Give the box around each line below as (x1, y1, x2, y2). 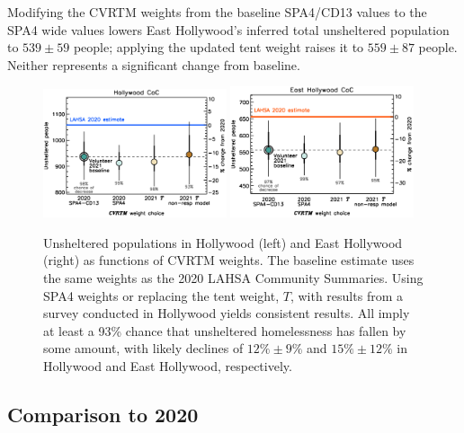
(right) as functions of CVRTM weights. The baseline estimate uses (43, 251, 415, 270)
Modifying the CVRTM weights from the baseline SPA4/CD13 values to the (7, 3, 427, 21)
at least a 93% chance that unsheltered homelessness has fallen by (43, 321, 406, 340)
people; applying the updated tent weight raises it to (73, 38, 364, 57)
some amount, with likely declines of (43, 339, 244, 358)
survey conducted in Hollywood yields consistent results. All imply (43, 304, 410, 323)
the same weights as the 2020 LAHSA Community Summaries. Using (43, 269, 424, 287)
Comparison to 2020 (7, 400, 199, 428)
